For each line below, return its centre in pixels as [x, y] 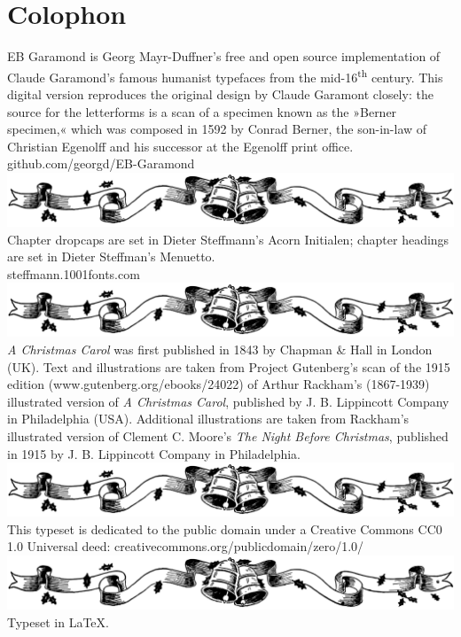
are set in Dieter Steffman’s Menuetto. [111, 256]
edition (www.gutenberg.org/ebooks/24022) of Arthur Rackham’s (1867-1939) [219, 384]
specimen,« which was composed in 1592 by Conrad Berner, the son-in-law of [217, 129]
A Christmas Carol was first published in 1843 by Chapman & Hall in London [220, 349]
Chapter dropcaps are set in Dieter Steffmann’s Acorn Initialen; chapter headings [228, 239]
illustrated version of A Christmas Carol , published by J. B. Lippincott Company [228, 401]
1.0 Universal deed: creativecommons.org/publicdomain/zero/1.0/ [186, 546]
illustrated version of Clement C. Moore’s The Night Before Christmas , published [228, 435]
